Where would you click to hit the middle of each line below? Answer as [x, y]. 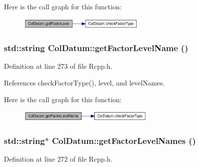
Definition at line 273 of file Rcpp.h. [58, 66]
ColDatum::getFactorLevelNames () [124, 140]
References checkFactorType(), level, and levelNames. [85, 83]
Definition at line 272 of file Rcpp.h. [58, 158]
